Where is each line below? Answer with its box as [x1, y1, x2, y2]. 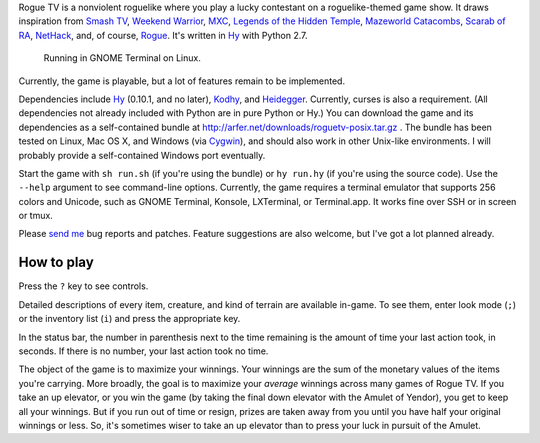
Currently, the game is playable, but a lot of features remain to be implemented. [18, 75, 345, 87]
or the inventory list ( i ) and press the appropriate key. [18, 313, 241, 325]
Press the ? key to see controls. [18, 280, 149, 292]
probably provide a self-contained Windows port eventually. [18, 149, 266, 161]
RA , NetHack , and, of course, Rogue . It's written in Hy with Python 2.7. [18, 29, 309, 41]
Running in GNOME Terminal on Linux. [43, 52, 202, 64]
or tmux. [18, 210, 54, 222]
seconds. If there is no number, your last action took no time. [18, 345, 269, 357]
